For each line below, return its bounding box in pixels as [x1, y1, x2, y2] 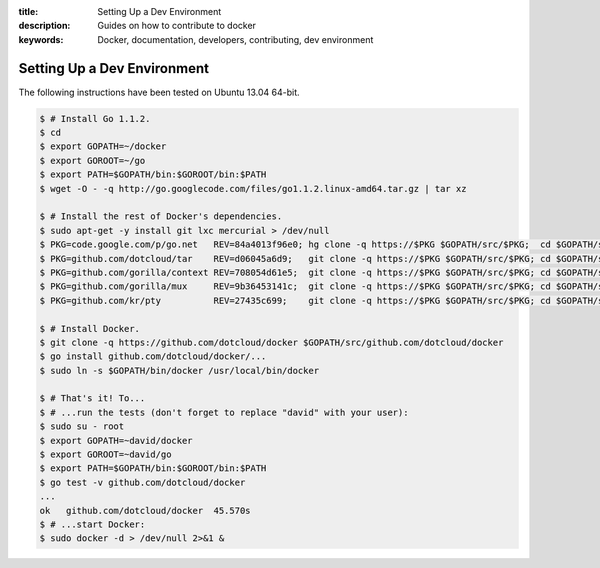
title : [18, 6, 39, 17]
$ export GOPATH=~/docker [39, 141, 167, 152]
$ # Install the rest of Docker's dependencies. [39, 211, 283, 222]
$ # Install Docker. [39, 323, 140, 334]
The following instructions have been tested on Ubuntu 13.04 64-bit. [18, 86, 300, 98]
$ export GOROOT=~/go [39, 155, 146, 166]
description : [18, 20, 71, 32]
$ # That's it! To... [39, 393, 146, 404]
